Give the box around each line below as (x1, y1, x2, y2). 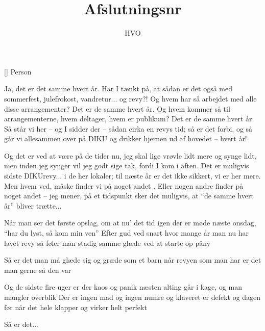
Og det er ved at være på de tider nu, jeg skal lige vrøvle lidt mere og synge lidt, (4, 150, 257, 161)
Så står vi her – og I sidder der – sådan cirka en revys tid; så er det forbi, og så (4, 123, 253, 134)
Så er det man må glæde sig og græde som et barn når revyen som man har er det (4, 254, 261, 265)
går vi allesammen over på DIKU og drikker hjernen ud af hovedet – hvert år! (4, 133, 247, 144)
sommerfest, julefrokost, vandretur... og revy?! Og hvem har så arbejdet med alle (4, 93, 257, 104)
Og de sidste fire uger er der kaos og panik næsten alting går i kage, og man (4, 282, 242, 292)
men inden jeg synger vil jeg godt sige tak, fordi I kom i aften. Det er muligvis (4, 160, 249, 171)
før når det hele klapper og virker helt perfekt (4, 301, 147, 312)
